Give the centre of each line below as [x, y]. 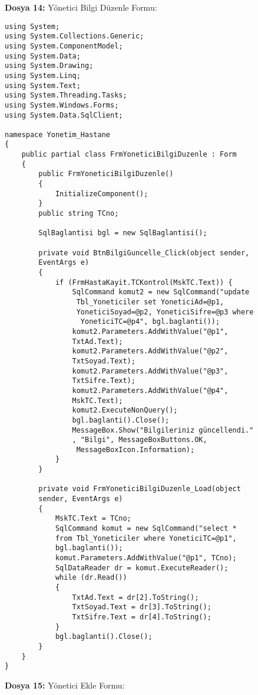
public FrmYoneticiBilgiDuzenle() [106, 174]
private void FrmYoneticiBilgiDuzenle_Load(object [140, 489]
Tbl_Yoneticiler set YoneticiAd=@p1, [150, 302]
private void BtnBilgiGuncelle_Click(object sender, [144, 253]
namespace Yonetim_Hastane [57, 134]
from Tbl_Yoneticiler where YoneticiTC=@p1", [146, 538]
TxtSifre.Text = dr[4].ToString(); [142, 617]
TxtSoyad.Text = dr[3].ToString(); [142, 607]
